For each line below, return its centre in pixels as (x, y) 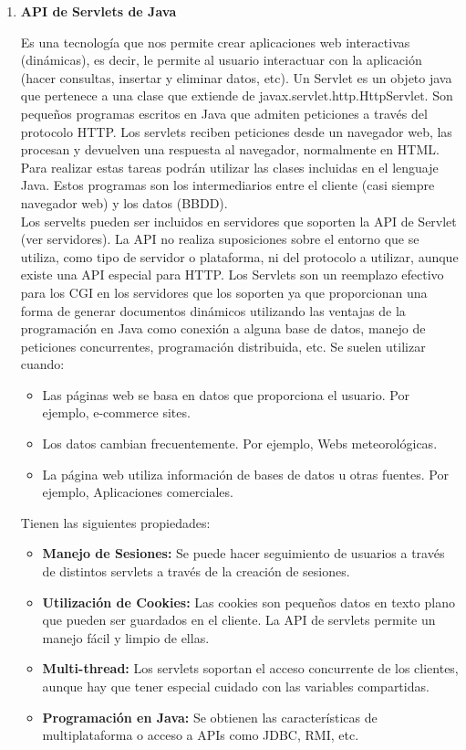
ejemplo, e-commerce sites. (116, 412)
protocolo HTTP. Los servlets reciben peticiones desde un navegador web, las (236, 131)
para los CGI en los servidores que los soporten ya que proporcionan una (224, 292)
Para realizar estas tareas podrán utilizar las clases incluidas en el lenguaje (229, 167)
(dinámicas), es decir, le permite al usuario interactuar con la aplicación (221, 60)
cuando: (42, 364)
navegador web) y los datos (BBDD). (124, 202)
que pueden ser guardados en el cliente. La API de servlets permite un (239, 620)
